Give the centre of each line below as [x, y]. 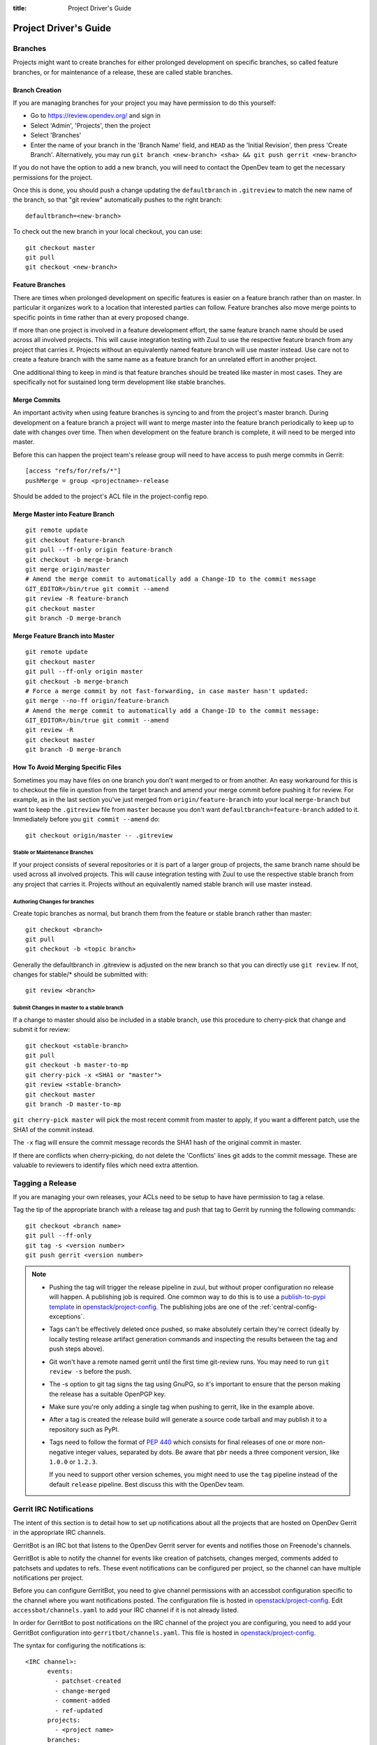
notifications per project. [48, 1577]
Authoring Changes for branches [53, 901]
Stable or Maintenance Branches [53, 853]
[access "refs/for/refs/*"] [73, 471]
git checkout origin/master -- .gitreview [99, 835]
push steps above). [77, 1349]
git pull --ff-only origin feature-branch [99, 550]
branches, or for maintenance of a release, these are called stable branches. [123, 72]
